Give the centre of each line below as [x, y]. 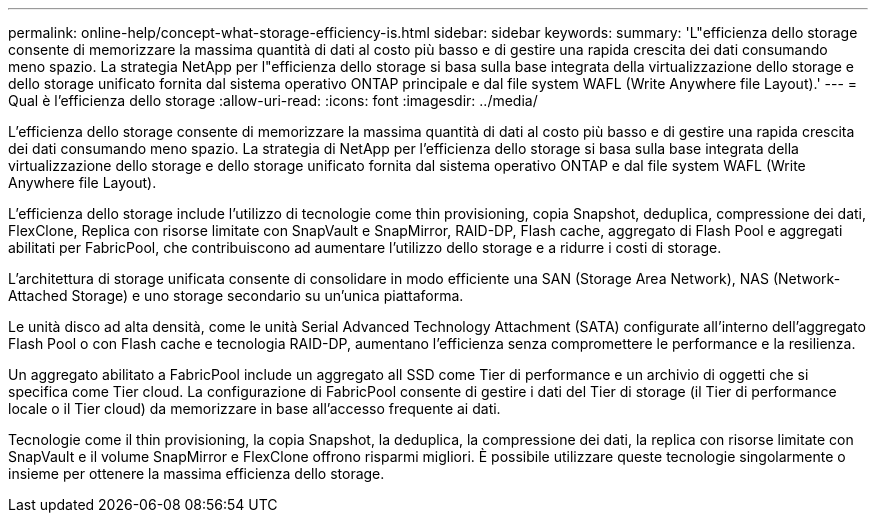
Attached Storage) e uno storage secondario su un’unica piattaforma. [236, 295]
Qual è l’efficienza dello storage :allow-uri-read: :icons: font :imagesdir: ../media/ [273, 100]
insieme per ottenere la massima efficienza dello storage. [196, 473]
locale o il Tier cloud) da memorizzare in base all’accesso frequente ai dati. [254, 408]
